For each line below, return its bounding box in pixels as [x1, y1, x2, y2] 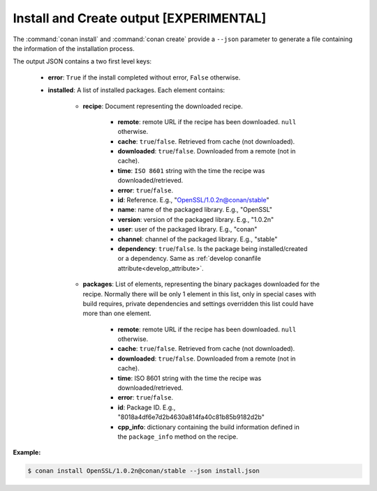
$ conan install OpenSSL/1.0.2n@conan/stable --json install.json [27, 467, 260, 475]
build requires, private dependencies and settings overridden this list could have [82, 299, 314, 308]
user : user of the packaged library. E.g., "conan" [117, 225, 258, 234]
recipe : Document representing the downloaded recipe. [82, 102, 244, 110]
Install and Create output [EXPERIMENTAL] [13, 10, 267, 26]
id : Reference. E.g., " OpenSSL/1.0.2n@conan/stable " [117, 196, 269, 204]
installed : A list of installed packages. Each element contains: [47, 86, 226, 94]
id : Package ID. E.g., [117, 403, 176, 411]
